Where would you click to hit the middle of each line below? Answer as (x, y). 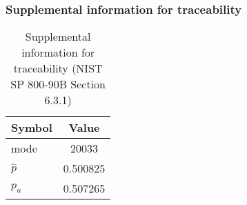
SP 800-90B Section (58, 84)
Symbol (32, 128)
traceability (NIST (58, 68)
